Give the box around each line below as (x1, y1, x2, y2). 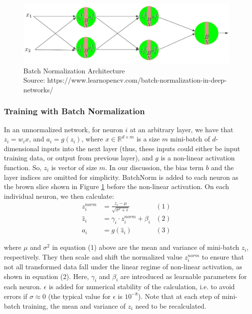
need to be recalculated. (135, 300, 207, 311)
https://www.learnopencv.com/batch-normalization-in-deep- (47, 75, 227, 85)
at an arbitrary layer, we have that (129, 124, 234, 134)
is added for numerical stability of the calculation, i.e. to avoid (49, 281, 235, 292)
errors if (4, 291, 28, 301)
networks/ (23, 84, 54, 94)
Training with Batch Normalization (4, 105, 145, 117)
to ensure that (201, 251, 244, 262)
